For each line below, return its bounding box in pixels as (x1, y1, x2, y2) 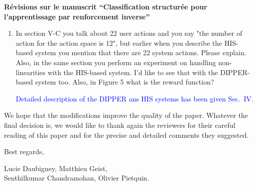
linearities (15, 67, 46, 77)
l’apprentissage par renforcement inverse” (4, 11, 150, 21)
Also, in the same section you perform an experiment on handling (15, 57, 216, 67)
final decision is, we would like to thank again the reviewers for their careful (4, 119, 236, 130)
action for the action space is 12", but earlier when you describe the (15, 37, 222, 48)
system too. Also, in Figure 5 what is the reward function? (35, 77, 214, 87)
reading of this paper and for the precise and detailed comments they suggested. (4, 129, 249, 140)
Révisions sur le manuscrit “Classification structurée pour (4, 1, 207, 11)
